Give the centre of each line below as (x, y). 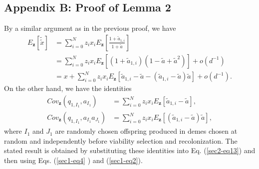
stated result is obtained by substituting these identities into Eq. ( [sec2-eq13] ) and (130, 150)
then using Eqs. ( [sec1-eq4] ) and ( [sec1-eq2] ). (73, 160)
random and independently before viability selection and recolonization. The (121, 140)
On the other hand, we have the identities (68, 88)
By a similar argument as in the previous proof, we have (90, 28)
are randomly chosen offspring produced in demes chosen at (146, 131)
